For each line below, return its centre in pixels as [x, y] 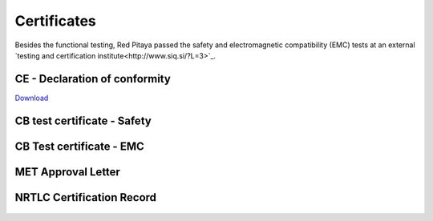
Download [32, 98]
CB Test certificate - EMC [79, 146]
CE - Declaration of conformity [93, 79]
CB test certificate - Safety [83, 121]
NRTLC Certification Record [85, 197]
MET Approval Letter [67, 172]
